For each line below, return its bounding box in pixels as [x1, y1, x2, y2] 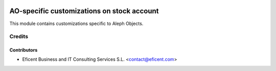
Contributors [9, 47, 38, 53]
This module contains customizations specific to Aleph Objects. [9, 20, 144, 27]
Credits [9, 33, 28, 40]
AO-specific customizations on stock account [9, 7, 159, 15]
